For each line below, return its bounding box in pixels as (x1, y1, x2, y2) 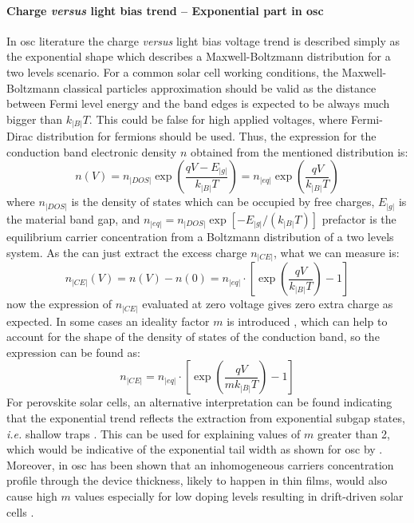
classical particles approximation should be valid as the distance (63, 79, 377, 96)
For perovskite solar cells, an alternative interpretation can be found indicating (6, 394, 392, 410)
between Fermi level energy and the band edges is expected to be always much (6, 95, 390, 112)
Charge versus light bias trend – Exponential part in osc (6, 2, 324, 18)
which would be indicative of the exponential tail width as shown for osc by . (6, 441, 383, 458)
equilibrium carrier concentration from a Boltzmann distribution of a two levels (6, 228, 394, 244)
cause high (6, 487, 57, 504)
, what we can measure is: (274, 244, 400, 260)
